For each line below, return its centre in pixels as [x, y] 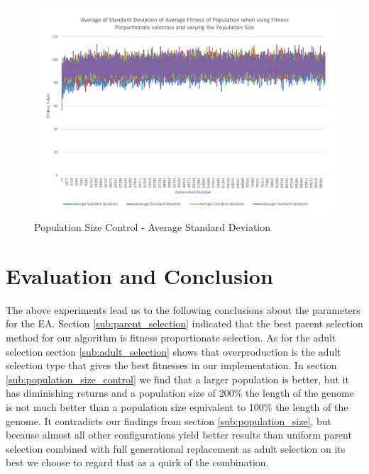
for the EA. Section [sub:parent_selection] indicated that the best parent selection [184, 323]
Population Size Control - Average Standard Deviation [153, 227]
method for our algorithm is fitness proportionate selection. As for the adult [171, 338]
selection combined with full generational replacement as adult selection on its [176, 448]
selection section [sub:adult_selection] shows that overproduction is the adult [174, 351]
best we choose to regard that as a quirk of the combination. [137, 462]
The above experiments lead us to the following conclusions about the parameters [183, 309]
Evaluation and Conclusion [139, 275]
